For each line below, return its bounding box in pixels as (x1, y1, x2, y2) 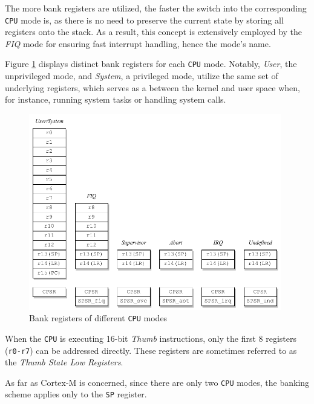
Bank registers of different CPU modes (29, 312, 168, 324)
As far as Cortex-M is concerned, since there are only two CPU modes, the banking (5, 376, 310, 388)
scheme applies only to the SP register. (5, 388, 147, 400)
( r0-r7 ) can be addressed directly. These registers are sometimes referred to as (5, 344, 297, 356)
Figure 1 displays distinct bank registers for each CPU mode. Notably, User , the (5, 57, 297, 70)
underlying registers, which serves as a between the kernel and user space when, (5, 81, 300, 94)
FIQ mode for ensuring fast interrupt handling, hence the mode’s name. (5, 37, 271, 50)
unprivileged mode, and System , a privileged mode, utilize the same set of (5, 69, 278, 82)
